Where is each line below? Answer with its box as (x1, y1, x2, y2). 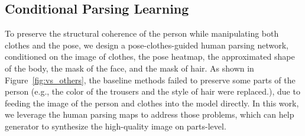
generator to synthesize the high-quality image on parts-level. (5, 119, 226, 132)
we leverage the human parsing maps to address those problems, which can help (5, 108, 294, 121)
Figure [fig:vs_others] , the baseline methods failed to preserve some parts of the (5, 73, 296, 86)
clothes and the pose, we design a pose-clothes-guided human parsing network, (5, 38, 289, 51)
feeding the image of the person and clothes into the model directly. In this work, (5, 96, 299, 109)
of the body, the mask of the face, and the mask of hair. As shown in (5, 61, 254, 74)
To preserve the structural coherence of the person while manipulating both (5, 27, 279, 40)
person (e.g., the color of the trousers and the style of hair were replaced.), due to (5, 85, 300, 98)
